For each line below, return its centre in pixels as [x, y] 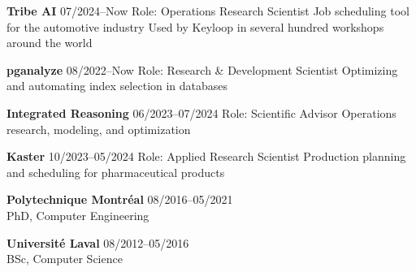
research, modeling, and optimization [99, 129]
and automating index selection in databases [117, 86]
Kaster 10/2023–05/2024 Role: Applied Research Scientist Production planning [206, 156]
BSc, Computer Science [65, 259]
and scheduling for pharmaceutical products [116, 172]
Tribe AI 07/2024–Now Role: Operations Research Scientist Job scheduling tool [208, 11]
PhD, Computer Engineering [78, 215]
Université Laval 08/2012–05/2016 [98, 242]
